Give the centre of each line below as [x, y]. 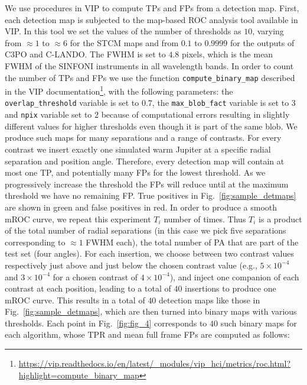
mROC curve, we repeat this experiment [78, 219]
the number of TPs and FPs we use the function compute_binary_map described [150, 77]
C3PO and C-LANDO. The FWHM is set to [85, 54]
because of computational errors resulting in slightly [195, 114]
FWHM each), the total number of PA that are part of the [192, 242]
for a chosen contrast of [95, 276]
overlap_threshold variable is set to [72, 103]
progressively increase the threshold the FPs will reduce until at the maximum [147, 184]
